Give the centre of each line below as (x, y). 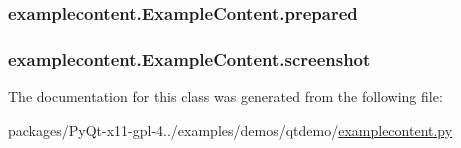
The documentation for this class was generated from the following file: (225, 96)
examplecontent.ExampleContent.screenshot (189, 58)
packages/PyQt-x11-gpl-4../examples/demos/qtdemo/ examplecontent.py (230, 129)
